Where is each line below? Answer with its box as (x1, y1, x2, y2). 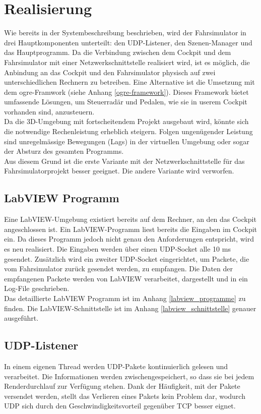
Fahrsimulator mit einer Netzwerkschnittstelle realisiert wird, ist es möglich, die (4, 56, 250, 67)
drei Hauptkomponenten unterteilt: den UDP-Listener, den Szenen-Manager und (4, 37, 252, 47)
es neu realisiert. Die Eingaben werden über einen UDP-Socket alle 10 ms (4, 244, 231, 254)
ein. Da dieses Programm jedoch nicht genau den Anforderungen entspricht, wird (4, 233, 254, 244)
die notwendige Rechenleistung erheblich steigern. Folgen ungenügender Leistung (4, 126, 253, 137)
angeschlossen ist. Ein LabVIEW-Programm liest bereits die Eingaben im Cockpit (4, 223, 257, 234)
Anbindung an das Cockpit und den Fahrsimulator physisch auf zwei (4, 67, 216, 77)
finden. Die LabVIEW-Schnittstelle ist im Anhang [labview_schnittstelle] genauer (4, 303, 256, 313)
